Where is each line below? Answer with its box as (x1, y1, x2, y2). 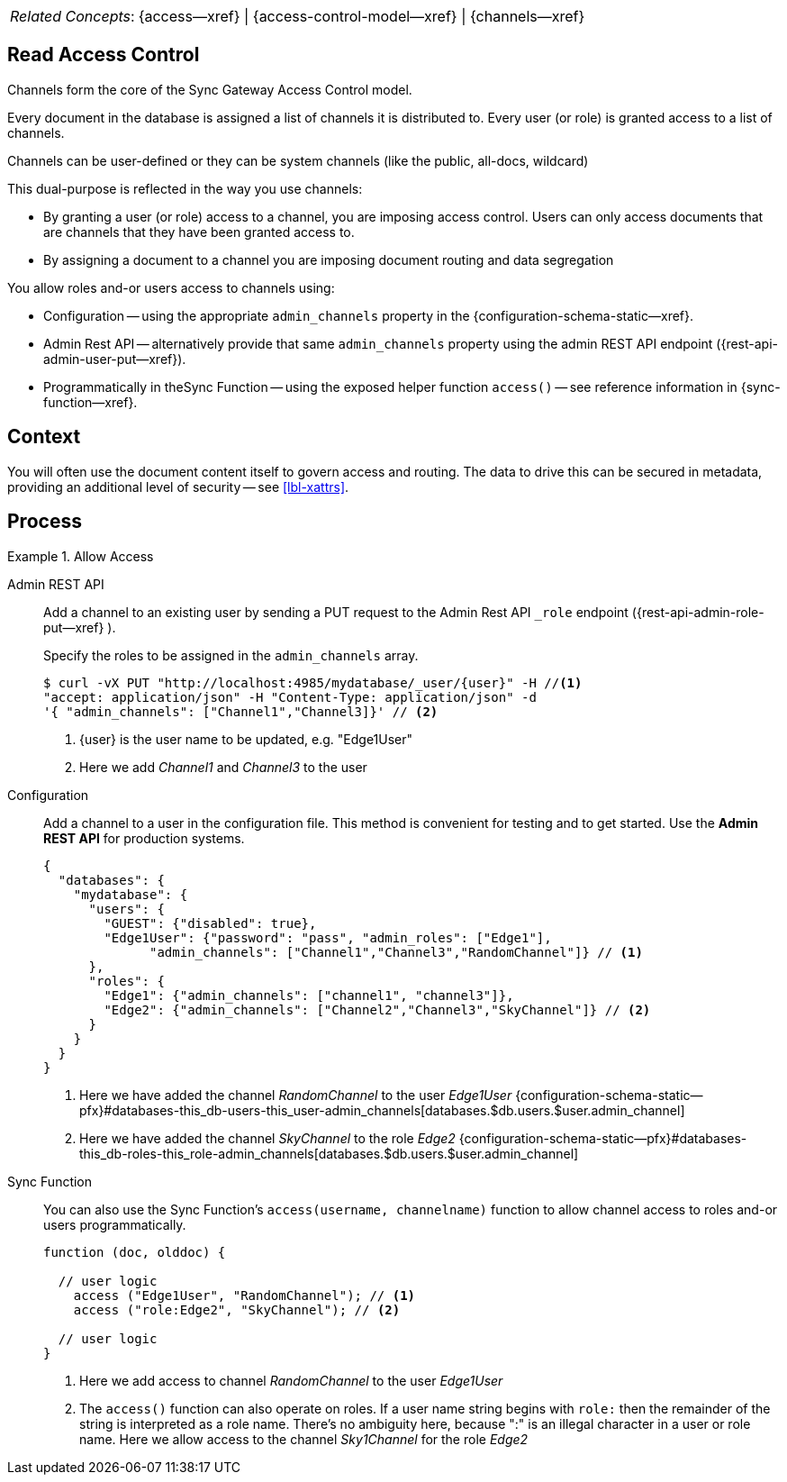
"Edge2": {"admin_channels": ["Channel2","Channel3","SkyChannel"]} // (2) (104, 1002, 651, 1017)
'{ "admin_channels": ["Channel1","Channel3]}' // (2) (43, 704, 439, 719)
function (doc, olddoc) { (43, 1244, 226, 1259)
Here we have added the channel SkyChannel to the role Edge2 (79, 1130, 456, 1146)
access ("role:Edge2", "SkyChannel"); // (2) (73, 1302, 401, 1317)
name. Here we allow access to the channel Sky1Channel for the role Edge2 (79, 1431, 529, 1447)
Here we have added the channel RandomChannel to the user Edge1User (79, 1086, 512, 1103)
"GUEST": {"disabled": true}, (104, 915, 317, 931)
